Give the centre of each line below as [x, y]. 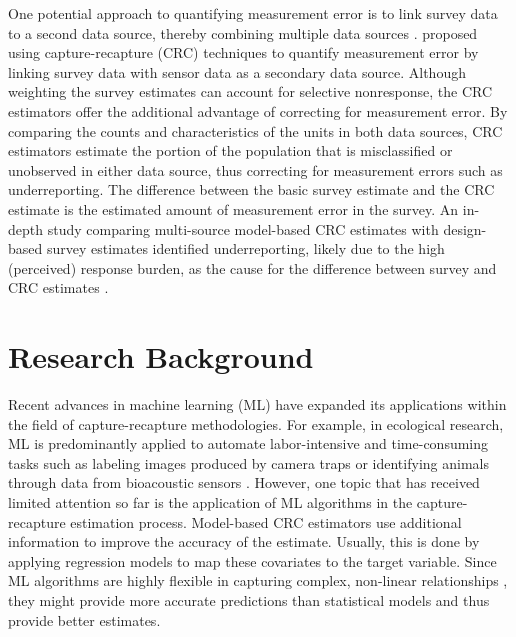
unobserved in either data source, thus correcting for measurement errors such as [255, 169]
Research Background [161, 356]
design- [465, 228]
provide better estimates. [84, 619]
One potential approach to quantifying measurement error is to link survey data [253, 13]
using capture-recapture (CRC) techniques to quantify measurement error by [243, 52]
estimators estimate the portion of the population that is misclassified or [230, 150]
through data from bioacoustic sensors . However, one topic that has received [244, 482]
